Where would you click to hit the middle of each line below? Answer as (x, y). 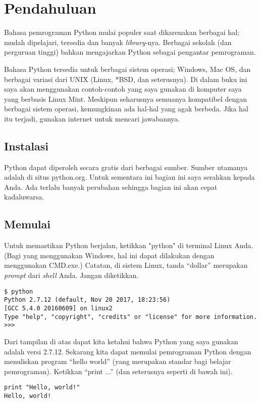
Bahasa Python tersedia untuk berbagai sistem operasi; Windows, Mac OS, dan (127, 69)
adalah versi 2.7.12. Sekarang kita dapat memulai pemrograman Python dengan (128, 351)
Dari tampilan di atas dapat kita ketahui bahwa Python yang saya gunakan (121, 341)
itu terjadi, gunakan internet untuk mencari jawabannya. (92, 118)
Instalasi (26, 146)
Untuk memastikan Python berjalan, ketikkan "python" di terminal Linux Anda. (129, 245)
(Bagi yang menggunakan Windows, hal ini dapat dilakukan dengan (109, 255)
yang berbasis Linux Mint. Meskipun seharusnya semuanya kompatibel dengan (126, 98)
